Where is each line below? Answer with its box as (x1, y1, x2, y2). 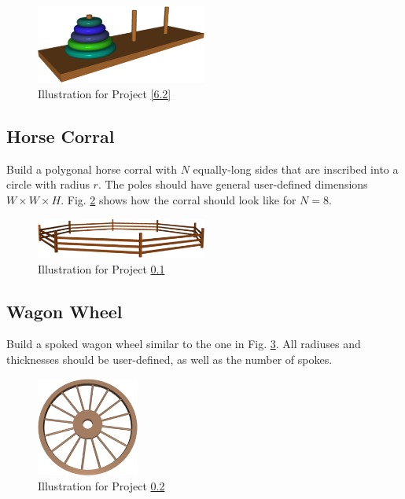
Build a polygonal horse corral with (6, 160, 178, 177)
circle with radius (6, 176, 90, 193)
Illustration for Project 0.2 (38, 478, 165, 494)
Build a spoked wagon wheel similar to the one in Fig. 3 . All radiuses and (6, 336, 361, 352)
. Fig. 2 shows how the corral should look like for (61, 191, 296, 207)
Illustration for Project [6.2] (38, 85, 171, 101)
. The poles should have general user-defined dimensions (98, 176, 368, 193)
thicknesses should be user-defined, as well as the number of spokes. (6, 350, 333, 367)
